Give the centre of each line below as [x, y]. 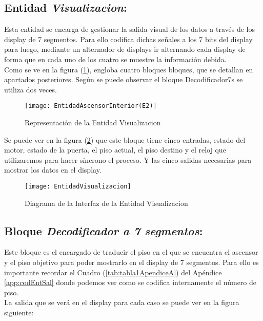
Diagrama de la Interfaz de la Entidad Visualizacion [106, 203]
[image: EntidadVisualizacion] [78, 186]
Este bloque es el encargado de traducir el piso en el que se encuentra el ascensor [131, 252]
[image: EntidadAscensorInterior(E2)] [91, 106]
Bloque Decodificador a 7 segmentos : [104, 230]
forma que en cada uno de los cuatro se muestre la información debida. [115, 59]
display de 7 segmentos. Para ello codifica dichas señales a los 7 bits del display [128, 39]
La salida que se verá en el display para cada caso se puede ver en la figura [122, 302]
